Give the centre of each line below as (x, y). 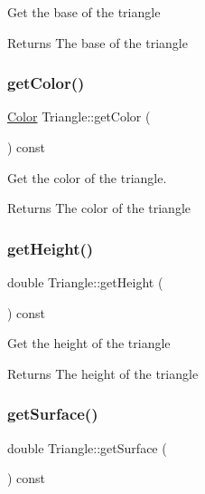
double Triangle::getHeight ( (85, 282)
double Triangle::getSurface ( (87, 447)
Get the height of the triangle (89, 343)
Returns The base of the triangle (98, 42)
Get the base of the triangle (84, 12)
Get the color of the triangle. (87, 177)
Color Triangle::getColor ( (79, 116)
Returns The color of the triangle (99, 208)
